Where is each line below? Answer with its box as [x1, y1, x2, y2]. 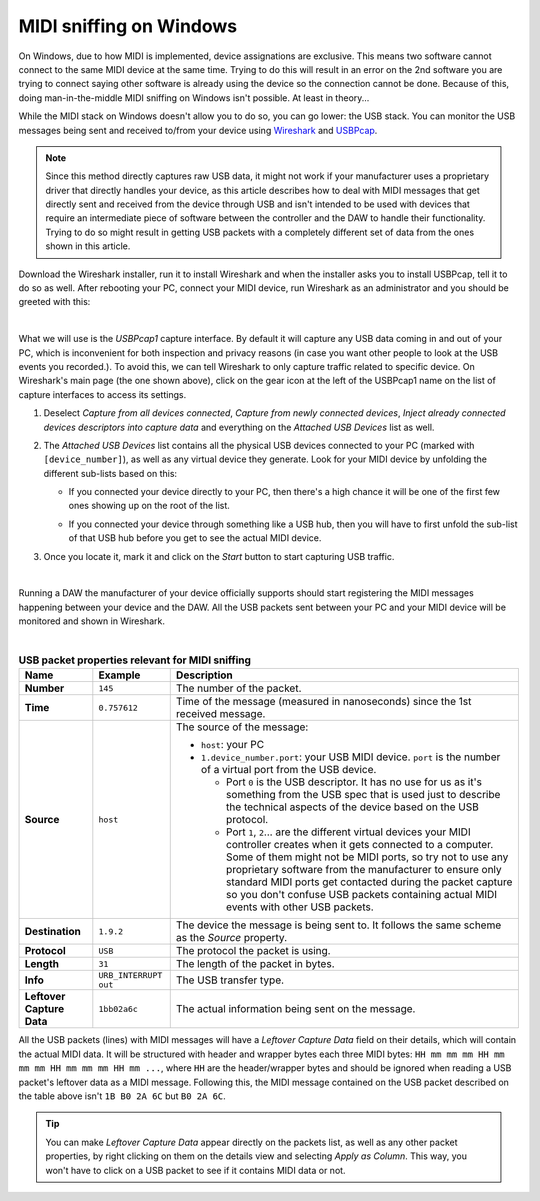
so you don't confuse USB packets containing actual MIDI [225, 888, 498, 902]
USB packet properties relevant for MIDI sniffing [18, 653, 252, 667]
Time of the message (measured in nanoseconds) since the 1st [175, 695, 472, 709]
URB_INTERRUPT [98, 970, 163, 981]
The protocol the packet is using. [175, 944, 331, 958]
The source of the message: [175, 720, 309, 734]
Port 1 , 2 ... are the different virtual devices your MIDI [225, 825, 471, 839]
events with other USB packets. [225, 900, 374, 914]
